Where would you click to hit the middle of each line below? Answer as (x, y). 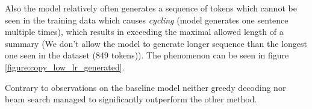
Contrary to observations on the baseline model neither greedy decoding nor (145, 87)
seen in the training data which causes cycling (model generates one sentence (147, 20)
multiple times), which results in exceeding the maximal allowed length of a (144, 32)
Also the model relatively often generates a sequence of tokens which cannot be (151, 8)
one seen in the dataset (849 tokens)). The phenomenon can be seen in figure (147, 55)
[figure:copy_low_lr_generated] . (65, 67)
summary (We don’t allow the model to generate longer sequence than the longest (156, 43)
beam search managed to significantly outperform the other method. (131, 99)
